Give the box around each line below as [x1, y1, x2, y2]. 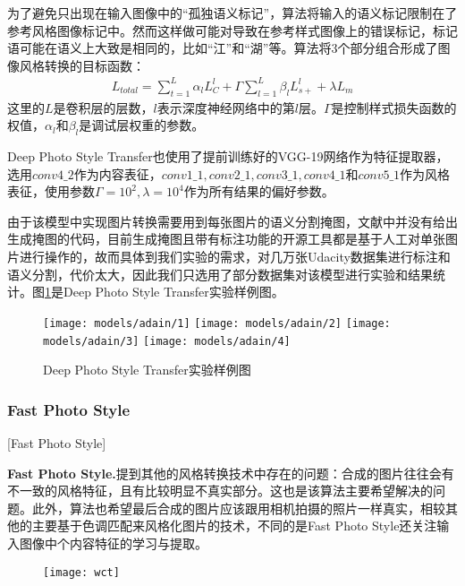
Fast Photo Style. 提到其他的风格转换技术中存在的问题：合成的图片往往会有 [7, 463, 454, 482]
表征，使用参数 [7, 182, 95, 201]
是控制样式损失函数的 [331, 98, 457, 116]
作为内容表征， [73, 164, 162, 183]
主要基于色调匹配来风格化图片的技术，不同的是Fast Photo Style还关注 [31, 516, 437, 535]
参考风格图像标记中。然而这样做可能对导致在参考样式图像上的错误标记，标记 [7, 21, 458, 39]
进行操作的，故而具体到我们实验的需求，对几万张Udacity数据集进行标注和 [19, 247, 451, 266]
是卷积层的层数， [53, 98, 154, 116]
